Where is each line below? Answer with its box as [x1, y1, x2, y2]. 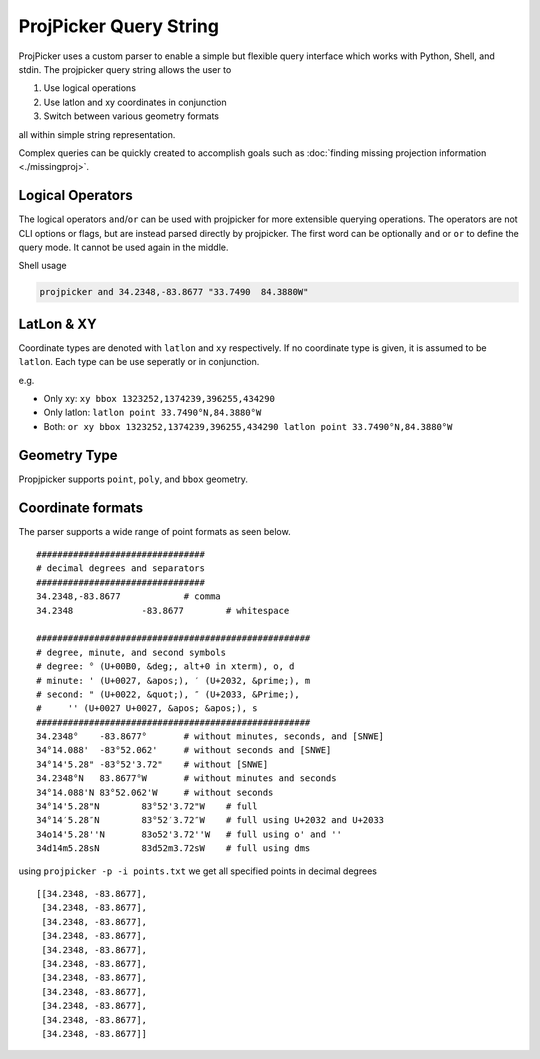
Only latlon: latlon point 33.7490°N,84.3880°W [43, 406, 262, 419]
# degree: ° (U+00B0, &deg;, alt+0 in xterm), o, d [36, 661, 295, 672]
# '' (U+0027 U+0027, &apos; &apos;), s [36, 703, 259, 714]
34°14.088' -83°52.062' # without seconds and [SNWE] [36, 745, 332, 756]
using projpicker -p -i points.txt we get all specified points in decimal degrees [18, 865, 377, 877]
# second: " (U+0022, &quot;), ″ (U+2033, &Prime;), [36, 688, 300, 700]
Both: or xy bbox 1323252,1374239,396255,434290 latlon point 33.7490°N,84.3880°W [43, 420, 453, 432]
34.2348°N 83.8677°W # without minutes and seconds [36, 773, 337, 784]
